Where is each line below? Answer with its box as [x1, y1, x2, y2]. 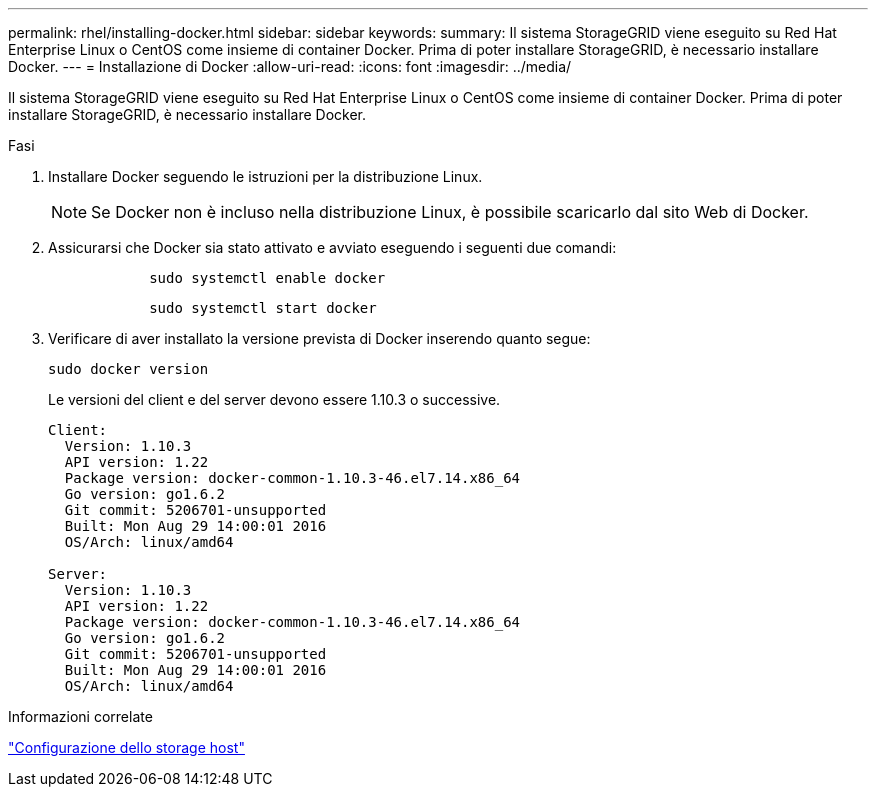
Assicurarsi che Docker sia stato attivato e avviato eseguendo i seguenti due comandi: [48, 239, 617, 256]
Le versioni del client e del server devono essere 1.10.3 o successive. [48, 391, 501, 408]
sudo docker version [48, 361, 209, 377]
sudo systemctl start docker [149, 300, 377, 316]
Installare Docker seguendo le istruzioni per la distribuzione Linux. [48, 168, 483, 185]
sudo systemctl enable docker [149, 270, 386, 286]
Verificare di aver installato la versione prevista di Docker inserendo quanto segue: [48, 330, 591, 347]
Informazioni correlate [8, 708, 153, 725]
